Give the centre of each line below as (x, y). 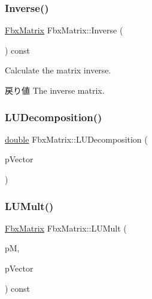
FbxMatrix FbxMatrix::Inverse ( (64, 30)
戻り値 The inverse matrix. (55, 90)
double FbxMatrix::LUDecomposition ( (76, 139)
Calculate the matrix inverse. (58, 70)
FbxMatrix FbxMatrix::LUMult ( (66, 228)
